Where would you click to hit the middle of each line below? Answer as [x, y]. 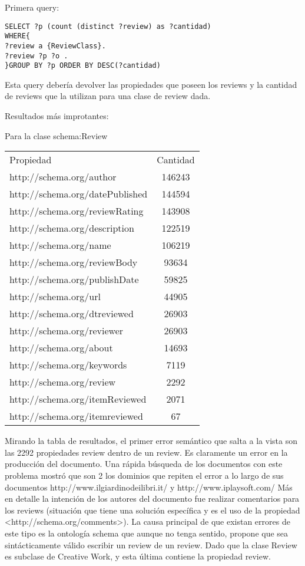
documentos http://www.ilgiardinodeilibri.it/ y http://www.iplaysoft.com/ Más [149, 487]
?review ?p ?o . [37, 56]
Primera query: [32, 7]
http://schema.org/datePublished [79, 194]
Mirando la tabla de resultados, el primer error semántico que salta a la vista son [151, 441]
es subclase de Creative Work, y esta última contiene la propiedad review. [138, 556]
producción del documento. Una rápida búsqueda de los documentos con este [144, 464]
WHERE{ [17, 36]
